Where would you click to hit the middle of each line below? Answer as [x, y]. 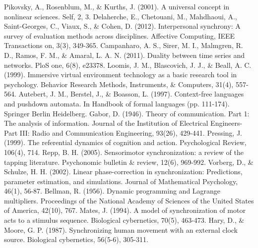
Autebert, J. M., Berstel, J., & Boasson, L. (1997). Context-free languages [131, 94]
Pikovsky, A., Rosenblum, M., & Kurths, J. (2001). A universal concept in [117, 6]
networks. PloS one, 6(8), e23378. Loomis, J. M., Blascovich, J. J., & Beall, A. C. [128, 65]
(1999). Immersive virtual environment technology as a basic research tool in [121, 74]
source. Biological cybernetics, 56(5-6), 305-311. [76, 239]
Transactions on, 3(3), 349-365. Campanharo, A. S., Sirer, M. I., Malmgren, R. [124, 45]
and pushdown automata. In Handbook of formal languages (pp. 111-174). [117, 103]
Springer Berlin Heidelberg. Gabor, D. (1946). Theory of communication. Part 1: [127, 113]
